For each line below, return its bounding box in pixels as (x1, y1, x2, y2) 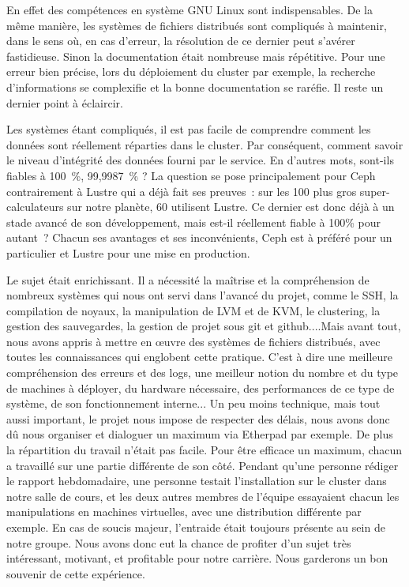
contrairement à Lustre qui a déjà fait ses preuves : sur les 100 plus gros (6, 182, 357, 199)
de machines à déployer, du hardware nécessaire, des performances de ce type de (6, 379, 395, 396)
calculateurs (6, 198, 64, 215)
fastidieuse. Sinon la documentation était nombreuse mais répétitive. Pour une (6, 47, 385, 64)
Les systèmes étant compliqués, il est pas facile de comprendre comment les (6, 121, 371, 137)
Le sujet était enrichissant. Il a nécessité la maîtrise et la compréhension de (6, 271, 370, 288)
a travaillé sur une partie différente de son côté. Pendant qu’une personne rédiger (6, 457, 399, 473)
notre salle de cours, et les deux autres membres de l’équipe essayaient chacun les (6, 487, 400, 504)
